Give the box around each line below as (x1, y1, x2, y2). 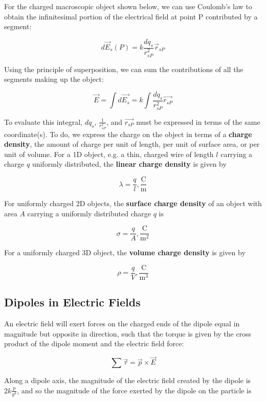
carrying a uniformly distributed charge (27, 208, 151, 218)
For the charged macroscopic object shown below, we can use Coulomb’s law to (4, 1, 252, 11)
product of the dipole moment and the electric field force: (4, 338, 184, 349)
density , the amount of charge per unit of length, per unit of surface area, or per (4, 139, 260, 149)
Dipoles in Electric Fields (4, 294, 141, 310)
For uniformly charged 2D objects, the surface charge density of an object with (4, 198, 262, 209)
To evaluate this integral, (4, 116, 82, 127)
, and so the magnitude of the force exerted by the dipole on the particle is (17, 385, 252, 395)
